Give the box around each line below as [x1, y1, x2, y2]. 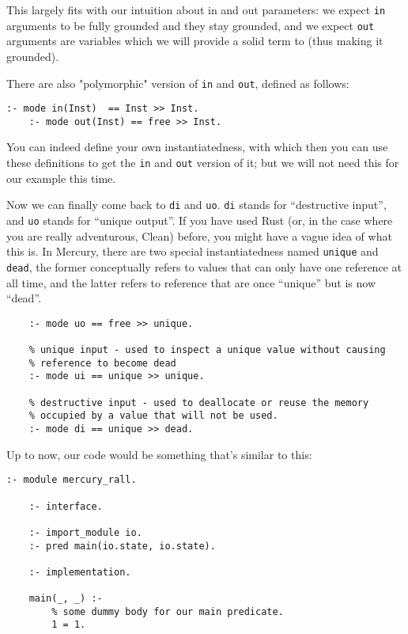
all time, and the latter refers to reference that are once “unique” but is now [6, 274, 376, 290]
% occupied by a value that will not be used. [28, 410, 278, 422]
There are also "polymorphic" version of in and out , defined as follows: [6, 74, 349, 91]
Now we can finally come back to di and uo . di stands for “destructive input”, [6, 196, 387, 213]
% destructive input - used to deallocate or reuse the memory [28, 397, 369, 408]
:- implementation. [28, 566, 131, 578]
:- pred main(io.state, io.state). [28, 540, 216, 552]
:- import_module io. [28, 526, 142, 538]
